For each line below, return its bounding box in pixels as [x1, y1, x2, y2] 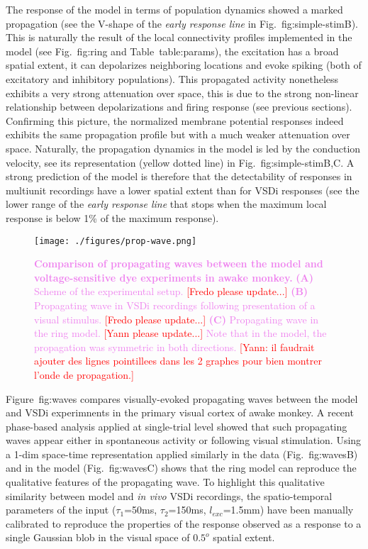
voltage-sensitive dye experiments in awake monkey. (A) [34, 270, 313, 284]
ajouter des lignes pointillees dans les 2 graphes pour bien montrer [34, 353, 322, 368]
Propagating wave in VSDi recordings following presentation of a [34, 297, 316, 312]
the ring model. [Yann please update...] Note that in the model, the [34, 326, 327, 340]
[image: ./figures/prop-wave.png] [34, 235, 197, 246]
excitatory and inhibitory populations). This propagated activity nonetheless [6, 71, 339, 86]
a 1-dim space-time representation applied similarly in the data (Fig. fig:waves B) [6, 446, 358, 461]
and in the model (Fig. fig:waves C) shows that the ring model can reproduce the [6, 460, 357, 475]
